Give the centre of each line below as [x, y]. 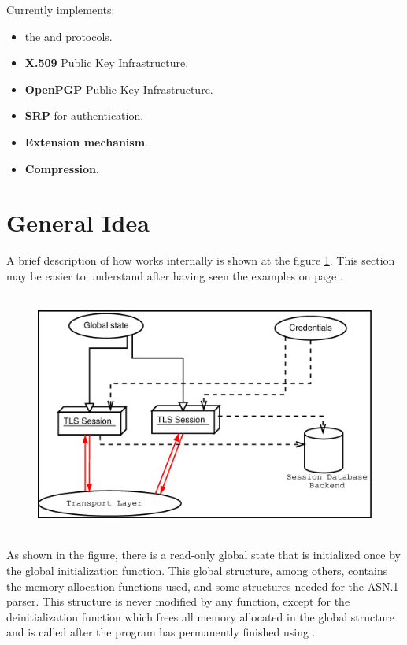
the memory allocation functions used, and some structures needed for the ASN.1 [203, 586]
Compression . [62, 168]
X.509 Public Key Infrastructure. [107, 63]
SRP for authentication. [84, 115]
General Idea [78, 222]
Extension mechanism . [86, 141]
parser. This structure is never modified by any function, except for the [178, 601]
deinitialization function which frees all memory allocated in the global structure [201, 616]
